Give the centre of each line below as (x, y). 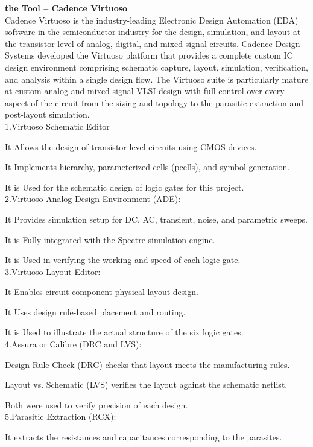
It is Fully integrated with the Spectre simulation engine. (110, 239)
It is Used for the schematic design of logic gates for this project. (125, 187)
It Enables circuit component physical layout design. (102, 292)
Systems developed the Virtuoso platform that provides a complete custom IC (149, 55)
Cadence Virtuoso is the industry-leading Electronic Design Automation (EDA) (152, 20)
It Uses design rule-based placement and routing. (95, 312)
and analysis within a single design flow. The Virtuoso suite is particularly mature (157, 79)
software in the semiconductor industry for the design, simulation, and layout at (153, 32)
